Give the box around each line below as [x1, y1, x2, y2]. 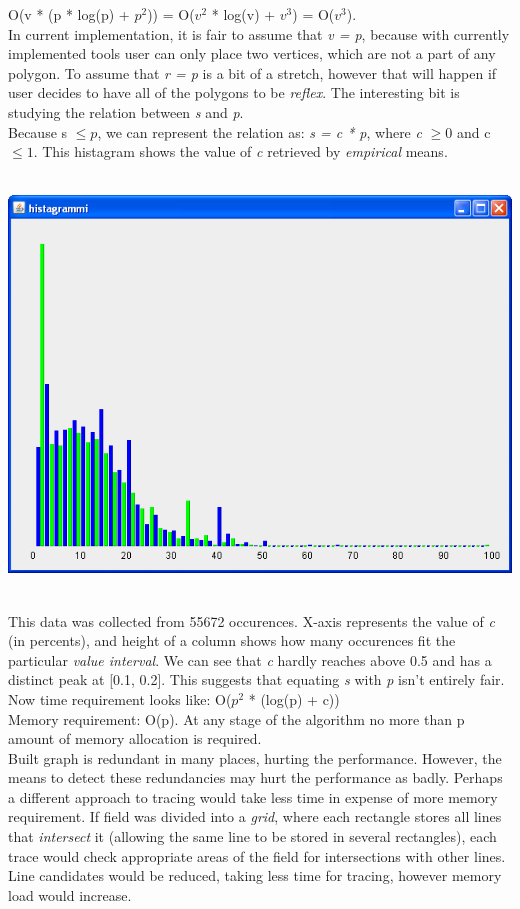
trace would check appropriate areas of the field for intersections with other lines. [8, 845, 506, 866]
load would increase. [8, 884, 132, 905]
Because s [8, 121, 68, 142]
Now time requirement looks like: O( [8, 688, 232, 709]
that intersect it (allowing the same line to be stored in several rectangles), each [8, 826, 497, 847]
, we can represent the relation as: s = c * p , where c [97, 121, 422, 142]
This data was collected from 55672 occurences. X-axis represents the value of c [8, 610, 495, 631]
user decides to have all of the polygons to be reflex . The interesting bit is [8, 82, 460, 103]
